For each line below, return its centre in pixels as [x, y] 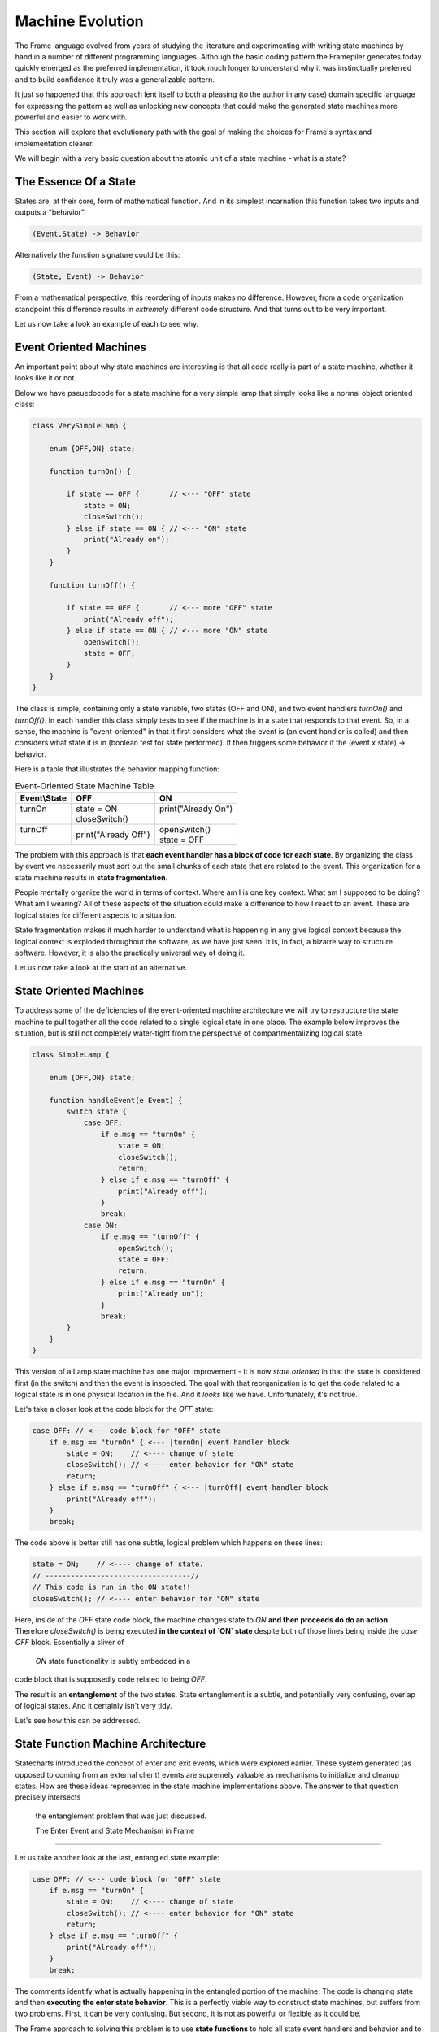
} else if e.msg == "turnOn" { [163, 1282]
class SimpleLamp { [71, 1055]
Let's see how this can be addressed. [78, 1721]
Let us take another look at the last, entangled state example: [117, 1857]
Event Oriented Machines [80, 347]
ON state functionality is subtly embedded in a [113, 1661]
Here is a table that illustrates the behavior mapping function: [117, 769]
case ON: [101, 1225]
